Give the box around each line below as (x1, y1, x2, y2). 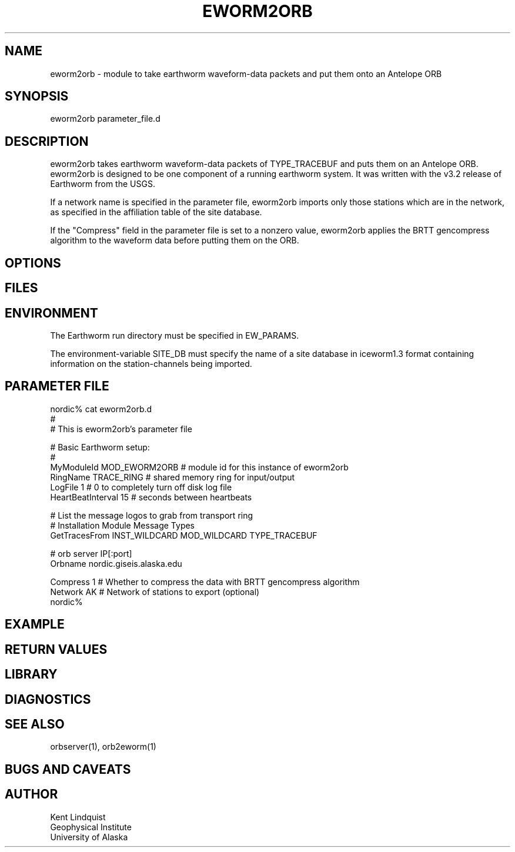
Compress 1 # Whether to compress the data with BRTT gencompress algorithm (50, 576, 360, 587)
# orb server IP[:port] (50, 548, 132, 559)
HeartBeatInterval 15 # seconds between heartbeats (50, 492, 252, 502)
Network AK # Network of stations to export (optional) (50, 586, 260, 597)
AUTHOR (5, 787, 58, 802)
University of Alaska (50, 831, 128, 842)
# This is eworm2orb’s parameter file (50, 423, 192, 434)
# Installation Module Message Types (50, 520, 195, 530)
